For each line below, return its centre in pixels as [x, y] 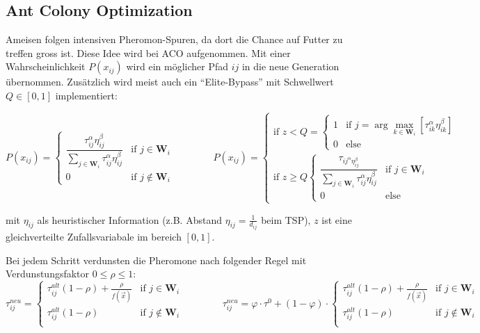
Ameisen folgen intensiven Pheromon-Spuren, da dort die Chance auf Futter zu [174, 39]
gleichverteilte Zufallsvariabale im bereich [94, 237]
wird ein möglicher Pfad [177, 66]
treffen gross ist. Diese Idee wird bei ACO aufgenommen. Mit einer [148, 52]
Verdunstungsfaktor [48, 274]
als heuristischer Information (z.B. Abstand [129, 219]
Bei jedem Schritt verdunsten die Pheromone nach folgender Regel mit [156, 260]
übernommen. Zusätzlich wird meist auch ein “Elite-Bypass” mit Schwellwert [170, 82]
